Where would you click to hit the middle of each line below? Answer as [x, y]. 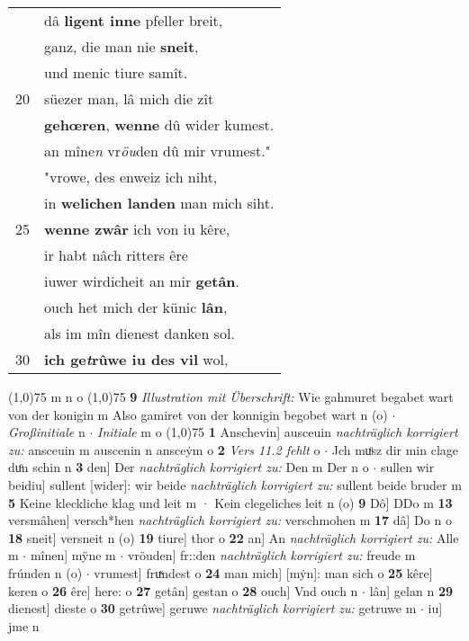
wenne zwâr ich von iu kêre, [137, 229]
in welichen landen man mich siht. [159, 203]
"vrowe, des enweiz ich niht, [131, 177]
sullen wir [407, 467]
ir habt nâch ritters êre [116, 255]
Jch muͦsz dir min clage [395, 449]
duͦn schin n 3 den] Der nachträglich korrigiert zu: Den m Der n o [189, 467]
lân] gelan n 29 [411, 590]
